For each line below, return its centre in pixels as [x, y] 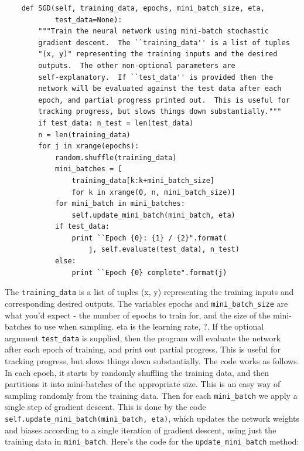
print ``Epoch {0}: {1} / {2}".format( [149, 238]
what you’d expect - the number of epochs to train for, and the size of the [138, 315]
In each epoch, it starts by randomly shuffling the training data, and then [137, 372]
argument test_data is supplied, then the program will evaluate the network [143, 338]
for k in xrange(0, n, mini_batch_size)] [153, 192]
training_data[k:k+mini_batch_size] [143, 180]
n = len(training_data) [84, 135]
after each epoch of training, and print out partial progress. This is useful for [143, 349]
